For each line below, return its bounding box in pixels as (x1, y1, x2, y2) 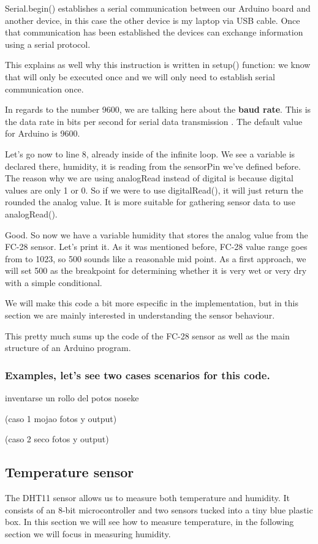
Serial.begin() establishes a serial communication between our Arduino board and (5, 2, 311, 14)
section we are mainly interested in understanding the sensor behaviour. (5, 309, 275, 322)
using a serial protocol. (5, 37, 91, 50)
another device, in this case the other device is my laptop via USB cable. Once (5, 13, 300, 26)
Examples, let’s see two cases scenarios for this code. (5, 367, 270, 382)
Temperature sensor (5, 463, 134, 482)
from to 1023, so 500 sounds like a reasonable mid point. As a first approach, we (5, 252, 306, 265)
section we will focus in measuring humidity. (5, 527, 171, 540)
